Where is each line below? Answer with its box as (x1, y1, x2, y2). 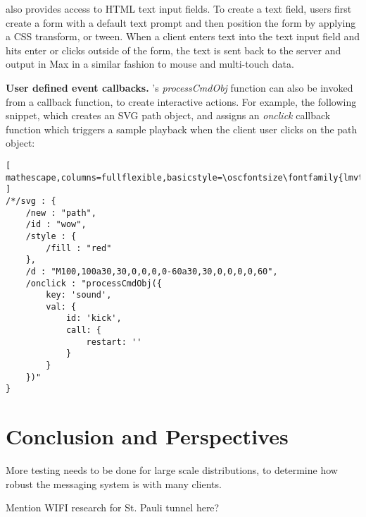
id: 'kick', (65, 313, 122, 324)
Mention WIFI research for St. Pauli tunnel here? (6, 500, 220, 515)
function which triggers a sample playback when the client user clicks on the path (6, 121, 358, 136)
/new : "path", (25, 207, 96, 218)
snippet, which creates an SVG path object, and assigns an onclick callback (6, 108, 331, 123)
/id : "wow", (25, 219, 87, 230)
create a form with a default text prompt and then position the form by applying (6, 15, 356, 30)
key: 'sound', (46, 290, 112, 300)
